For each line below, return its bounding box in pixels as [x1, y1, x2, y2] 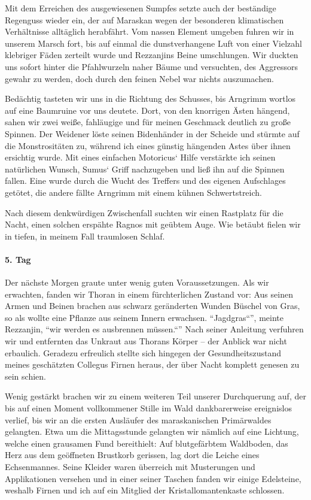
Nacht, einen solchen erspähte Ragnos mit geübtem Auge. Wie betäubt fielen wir [5, 218, 301, 231]
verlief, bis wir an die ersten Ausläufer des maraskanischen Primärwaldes [5, 413, 272, 426]
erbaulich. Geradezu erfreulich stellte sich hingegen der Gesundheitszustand [5, 346, 282, 359]
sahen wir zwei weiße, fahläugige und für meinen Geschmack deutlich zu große [5, 116, 291, 128]
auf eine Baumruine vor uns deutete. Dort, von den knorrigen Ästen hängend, [5, 104, 290, 116]
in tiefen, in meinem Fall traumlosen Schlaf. [5, 229, 165, 242]
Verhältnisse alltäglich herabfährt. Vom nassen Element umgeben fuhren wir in [5, 25, 294, 38]
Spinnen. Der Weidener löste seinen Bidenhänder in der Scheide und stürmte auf [5, 127, 300, 140]
